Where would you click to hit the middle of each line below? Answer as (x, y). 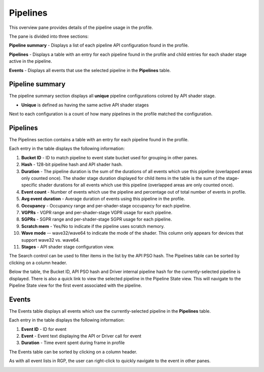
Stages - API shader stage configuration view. (68, 247)
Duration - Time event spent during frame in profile (73, 343)
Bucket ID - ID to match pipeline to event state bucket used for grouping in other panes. (110, 157)
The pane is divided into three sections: (49, 36)
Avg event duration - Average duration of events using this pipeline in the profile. (103, 199)
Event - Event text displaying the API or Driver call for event (81, 336)
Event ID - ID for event (44, 329)
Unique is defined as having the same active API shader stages (85, 105)
